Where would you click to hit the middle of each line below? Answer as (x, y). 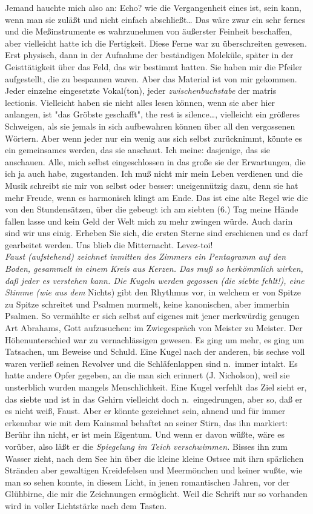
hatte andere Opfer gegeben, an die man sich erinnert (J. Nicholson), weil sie (147, 375)
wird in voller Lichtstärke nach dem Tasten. (86, 505)
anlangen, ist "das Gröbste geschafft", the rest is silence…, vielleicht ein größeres (152, 114)
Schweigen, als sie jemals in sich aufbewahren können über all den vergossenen (150, 126)
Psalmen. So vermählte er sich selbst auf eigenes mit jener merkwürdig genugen (152, 316)
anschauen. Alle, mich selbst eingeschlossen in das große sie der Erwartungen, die (155, 161)
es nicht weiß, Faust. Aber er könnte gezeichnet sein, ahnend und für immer (145, 411)
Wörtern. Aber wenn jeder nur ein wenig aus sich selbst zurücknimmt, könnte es (153, 138)
